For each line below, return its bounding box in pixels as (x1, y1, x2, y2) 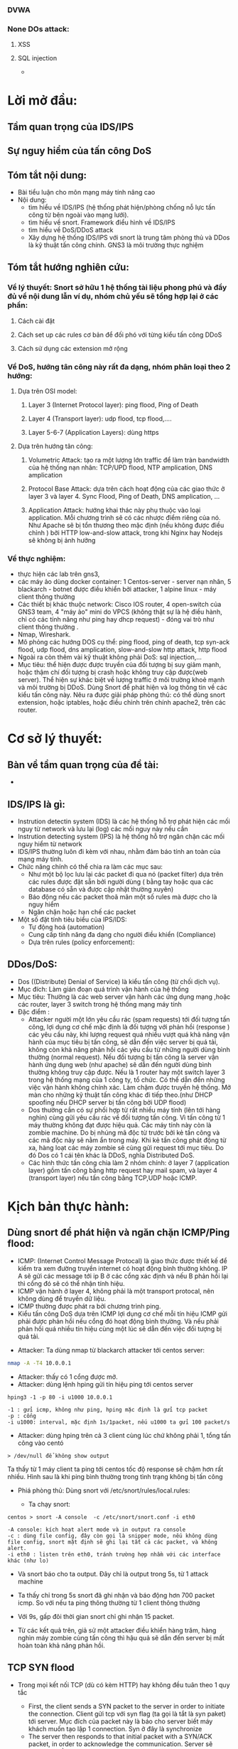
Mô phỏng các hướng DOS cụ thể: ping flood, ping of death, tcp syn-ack (17, 638, 230, 646)
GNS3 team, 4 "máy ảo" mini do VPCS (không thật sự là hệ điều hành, (17, 607, 222, 616)
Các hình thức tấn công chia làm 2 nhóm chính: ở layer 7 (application (28, 1158, 229, 1166)
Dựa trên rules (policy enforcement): (28, 938, 135, 946)
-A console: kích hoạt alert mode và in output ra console (7, 1526, 186, 1533)
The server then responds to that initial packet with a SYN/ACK (28, 1732, 212, 1740)
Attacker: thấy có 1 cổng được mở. (17, 1372, 119, 1381)
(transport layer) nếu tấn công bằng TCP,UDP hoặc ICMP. (28, 1174, 198, 1182)
